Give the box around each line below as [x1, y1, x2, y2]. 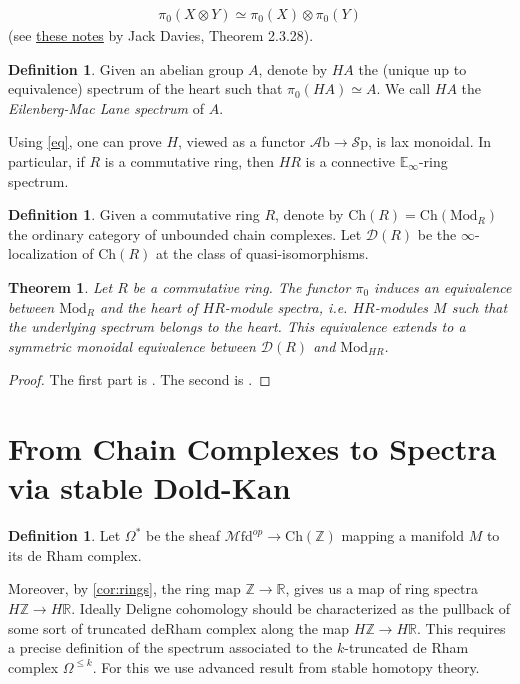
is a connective [305, 151, 396, 171]
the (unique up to [358, 58, 467, 79]
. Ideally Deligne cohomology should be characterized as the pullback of [71, 598, 511, 619]
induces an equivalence [374, 276, 512, 297]
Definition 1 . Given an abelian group [8, 58, 244, 79]
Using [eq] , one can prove [8, 131, 162, 152]
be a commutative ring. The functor [132, 276, 351, 297]
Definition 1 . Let [8, 525, 121, 546]
